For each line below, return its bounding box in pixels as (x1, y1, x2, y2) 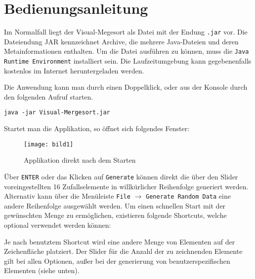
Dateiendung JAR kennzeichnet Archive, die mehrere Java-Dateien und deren (4, 36, 239, 46)
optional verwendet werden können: (4, 220, 111, 230)
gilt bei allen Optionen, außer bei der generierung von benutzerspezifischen (4, 255, 230, 266)
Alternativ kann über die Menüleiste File (4, 191, 130, 201)
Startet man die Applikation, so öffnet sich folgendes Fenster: (4, 123, 190, 134)
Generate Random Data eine (146, 191, 231, 201)
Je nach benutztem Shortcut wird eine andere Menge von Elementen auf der (4, 236, 235, 246)
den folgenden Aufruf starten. (4, 91, 93, 102)
